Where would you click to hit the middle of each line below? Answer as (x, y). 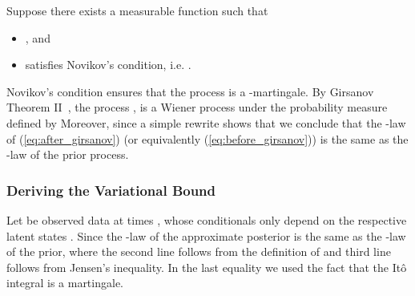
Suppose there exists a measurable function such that (137, 10)
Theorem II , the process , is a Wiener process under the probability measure (197, 107)
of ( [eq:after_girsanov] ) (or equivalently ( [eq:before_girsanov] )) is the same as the (207, 138)
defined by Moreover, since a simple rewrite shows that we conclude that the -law (206, 122)
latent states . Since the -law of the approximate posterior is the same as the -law (206, 235)
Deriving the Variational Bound (111, 190)
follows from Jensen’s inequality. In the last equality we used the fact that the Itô (207, 267)
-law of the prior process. (68, 154)
